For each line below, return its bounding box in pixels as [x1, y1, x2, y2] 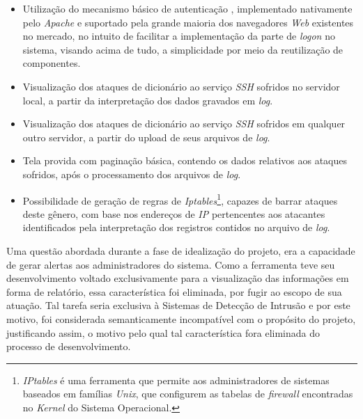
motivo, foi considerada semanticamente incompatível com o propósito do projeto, [6, 311, 356, 326]
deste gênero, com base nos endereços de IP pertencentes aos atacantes [22, 206, 325, 221]
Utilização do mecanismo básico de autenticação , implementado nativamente [22, 1, 353, 15]
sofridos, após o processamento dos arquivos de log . [22, 166, 241, 181]
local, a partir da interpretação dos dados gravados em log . [22, 93, 273, 107]
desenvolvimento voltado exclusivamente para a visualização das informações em [6, 271, 349, 285]
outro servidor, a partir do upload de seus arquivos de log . [22, 129, 270, 144]
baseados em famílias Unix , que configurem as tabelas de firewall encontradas [22, 386, 353, 401]
